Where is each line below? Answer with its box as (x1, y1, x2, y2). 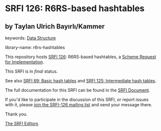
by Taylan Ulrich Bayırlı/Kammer (5, 22, 105, 31)
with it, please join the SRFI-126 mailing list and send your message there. (5, 102, 153, 107)
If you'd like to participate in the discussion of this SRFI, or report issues (5, 97, 149, 102)
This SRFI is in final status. (5, 68, 58, 74)
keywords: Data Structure (5, 35, 56, 41)
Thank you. (5, 111, 28, 117)
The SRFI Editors (5, 121, 39, 126)
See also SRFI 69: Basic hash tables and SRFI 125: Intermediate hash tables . (5, 78, 157, 83)
